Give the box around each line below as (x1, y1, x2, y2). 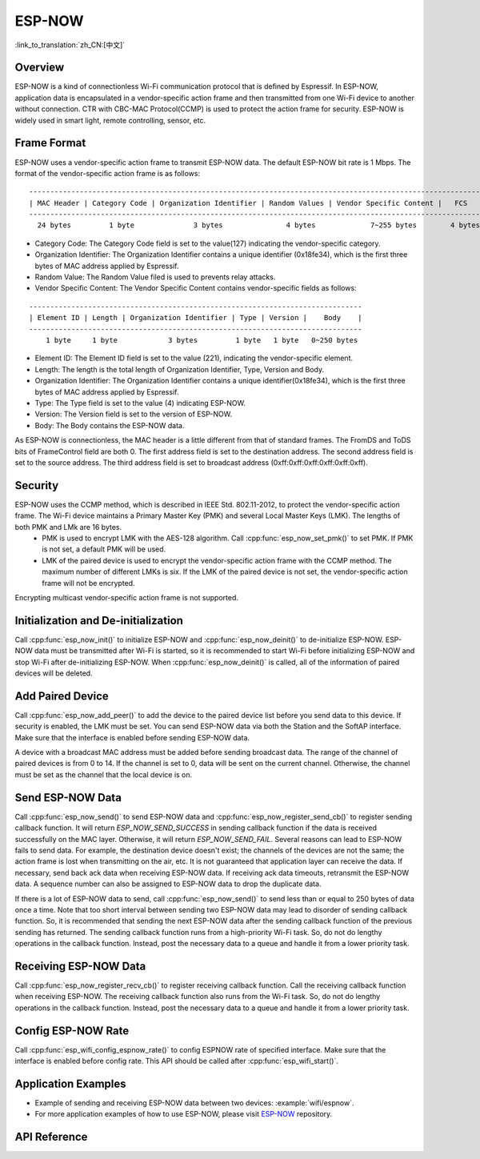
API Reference (14, 1130, 88, 1144)
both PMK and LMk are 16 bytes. (14, 522, 122, 531)
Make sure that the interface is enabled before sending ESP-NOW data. (14, 732, 250, 742)
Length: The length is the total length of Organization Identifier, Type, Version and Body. (34, 364, 324, 374)
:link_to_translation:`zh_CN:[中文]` (14, 40, 126, 50)
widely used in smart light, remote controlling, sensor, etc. (14, 115, 206, 125)
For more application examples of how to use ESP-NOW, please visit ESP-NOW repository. (34, 1109, 333, 1119)
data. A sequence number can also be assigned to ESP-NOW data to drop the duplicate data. (14, 879, 322, 888)
